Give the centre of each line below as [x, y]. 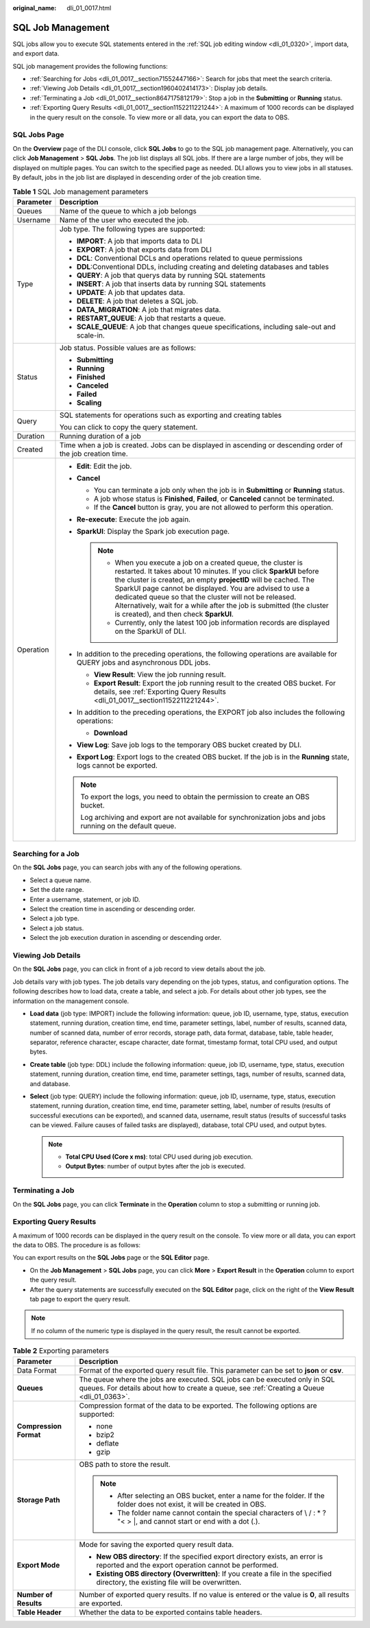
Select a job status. [57, 928]
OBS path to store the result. [125, 1464]
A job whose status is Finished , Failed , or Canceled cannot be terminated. [214, 499]
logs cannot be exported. [117, 765]
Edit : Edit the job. [104, 466]
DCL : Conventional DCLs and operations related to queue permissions [189, 258]
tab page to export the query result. [80, 1299]
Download [111, 733]
